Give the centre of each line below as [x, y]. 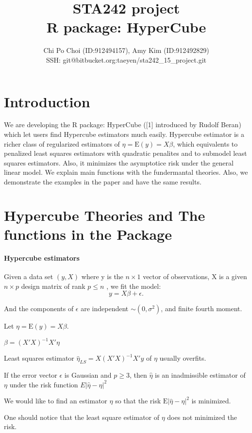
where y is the [102, 276]
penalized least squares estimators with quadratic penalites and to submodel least [126, 153]
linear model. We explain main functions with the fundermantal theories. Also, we [126, 172]
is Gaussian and [88, 375]
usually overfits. [183, 358]
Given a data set [29, 276]
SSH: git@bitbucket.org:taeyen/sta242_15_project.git [126, 59]
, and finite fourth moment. [202, 308]
